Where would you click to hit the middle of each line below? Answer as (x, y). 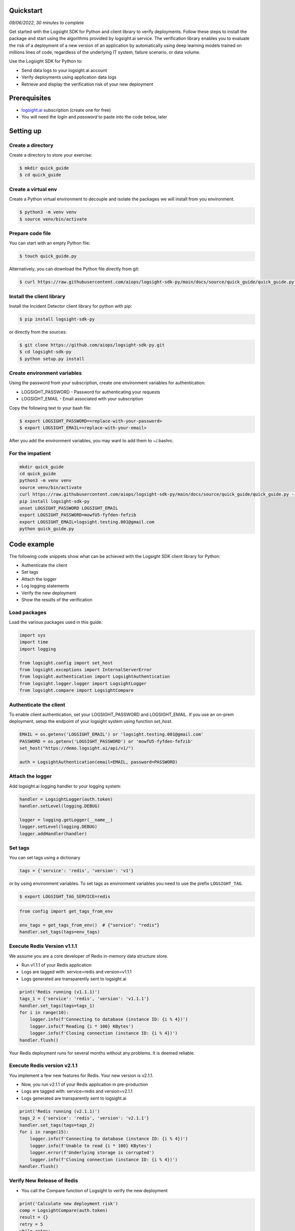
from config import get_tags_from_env (66, 911)
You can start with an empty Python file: (50, 243)
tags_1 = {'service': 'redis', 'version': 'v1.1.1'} (84, 999)
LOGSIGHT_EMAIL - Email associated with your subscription (82, 399)
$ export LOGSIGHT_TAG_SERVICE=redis (65, 897)
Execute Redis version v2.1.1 (43, 1066)
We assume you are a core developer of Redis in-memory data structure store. (89, 956)
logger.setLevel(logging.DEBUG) (59, 827)
